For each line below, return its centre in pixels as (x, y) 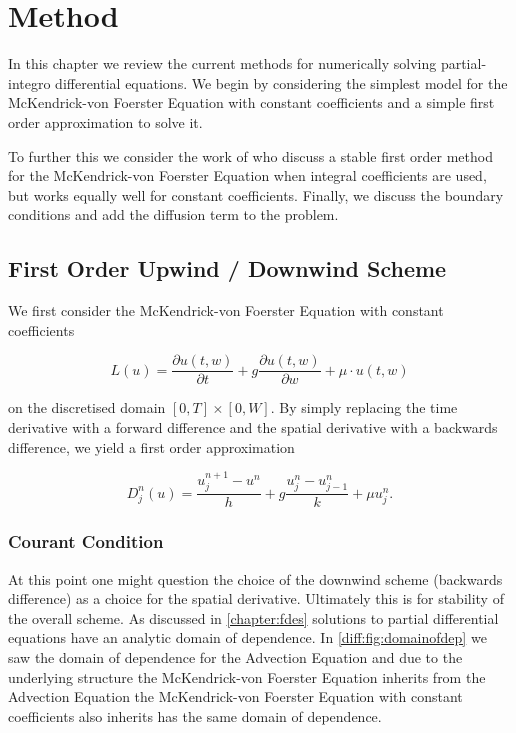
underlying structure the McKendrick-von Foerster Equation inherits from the (247, 676)
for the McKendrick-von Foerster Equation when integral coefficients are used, (247, 175)
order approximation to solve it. (105, 121)
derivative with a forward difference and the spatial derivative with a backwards (253, 426)
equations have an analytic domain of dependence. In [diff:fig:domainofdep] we (247, 637)
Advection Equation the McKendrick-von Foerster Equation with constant (235, 696)
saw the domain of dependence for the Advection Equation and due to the (235, 656)
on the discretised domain (87, 407)
